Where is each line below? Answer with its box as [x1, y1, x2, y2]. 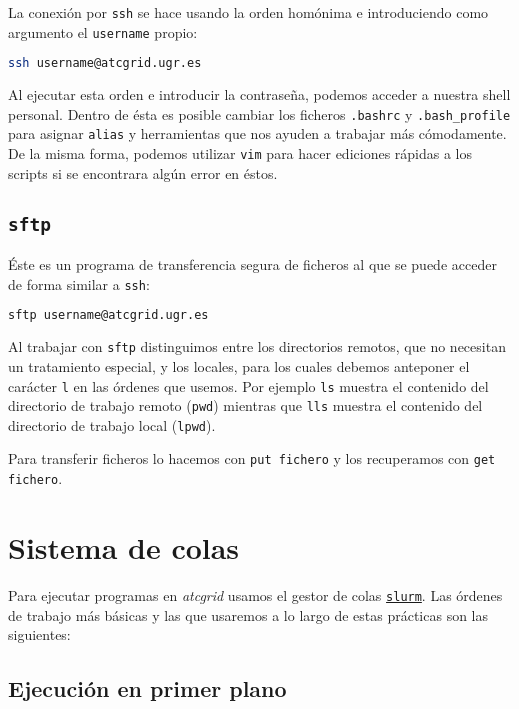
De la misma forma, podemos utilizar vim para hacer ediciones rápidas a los [8, 143, 473, 164]
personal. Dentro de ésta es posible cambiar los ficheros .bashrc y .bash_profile [8, 103, 511, 124]
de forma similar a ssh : [8, 273, 150, 294]
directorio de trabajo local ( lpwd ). [8, 414, 216, 435]
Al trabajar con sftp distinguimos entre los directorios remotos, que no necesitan [8, 336, 506, 357]
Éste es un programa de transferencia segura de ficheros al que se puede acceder [8, 254, 497, 275]
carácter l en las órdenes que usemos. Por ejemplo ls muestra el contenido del [8, 375, 489, 396]
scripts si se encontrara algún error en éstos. [8, 162, 278, 183]
